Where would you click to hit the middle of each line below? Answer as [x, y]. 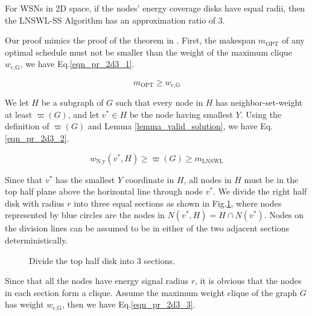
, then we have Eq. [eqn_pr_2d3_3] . [129, 304]
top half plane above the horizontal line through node [104, 191]
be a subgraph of [72, 102]
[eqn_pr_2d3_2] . [37, 138]
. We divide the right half [260, 191]
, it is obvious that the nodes [248, 281]
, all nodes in [208, 179]
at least [19, 114]
